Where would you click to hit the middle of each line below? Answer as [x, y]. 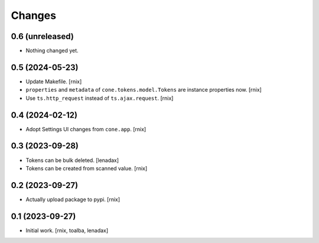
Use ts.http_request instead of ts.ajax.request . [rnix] [100, 98]
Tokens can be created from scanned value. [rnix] [87, 168]
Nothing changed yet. [52, 51]
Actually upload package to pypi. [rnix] [73, 199]
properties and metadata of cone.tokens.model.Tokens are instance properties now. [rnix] [144, 90]
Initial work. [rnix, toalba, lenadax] [67, 230]
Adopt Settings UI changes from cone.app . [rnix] [86, 129]
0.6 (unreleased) [42, 36]
